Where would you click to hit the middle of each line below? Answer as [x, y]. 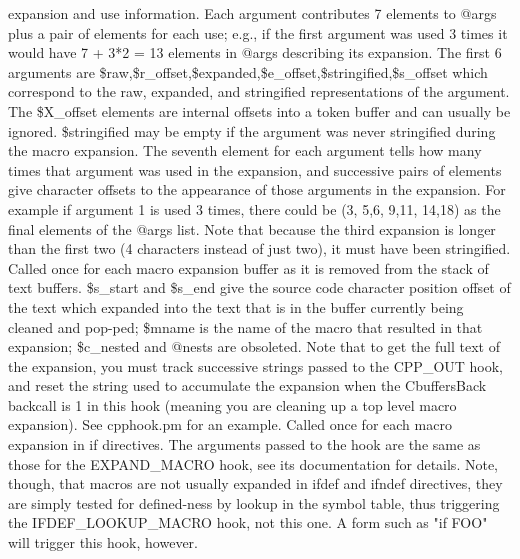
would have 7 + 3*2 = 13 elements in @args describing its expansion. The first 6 [255, 52]
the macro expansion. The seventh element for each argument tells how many [245, 150]
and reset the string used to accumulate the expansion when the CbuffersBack [247, 385]
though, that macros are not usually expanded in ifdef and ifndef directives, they [255, 483]
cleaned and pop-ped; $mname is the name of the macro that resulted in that [245, 326]
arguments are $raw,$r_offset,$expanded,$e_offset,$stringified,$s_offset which [248, 71]
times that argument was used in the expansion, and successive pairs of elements [255, 169]
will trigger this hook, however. [103, 542]
